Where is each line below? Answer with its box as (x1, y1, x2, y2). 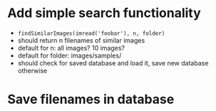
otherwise (17, 66, 48, 75)
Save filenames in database (7, 91, 175, 107)
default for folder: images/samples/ (17, 51, 122, 60)
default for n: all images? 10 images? (17, 43, 125, 52)
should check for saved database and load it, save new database (17, 58, 209, 67)
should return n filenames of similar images (17, 36, 145, 44)
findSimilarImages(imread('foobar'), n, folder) (17, 30, 165, 37)
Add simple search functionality (7, 5, 201, 21)
